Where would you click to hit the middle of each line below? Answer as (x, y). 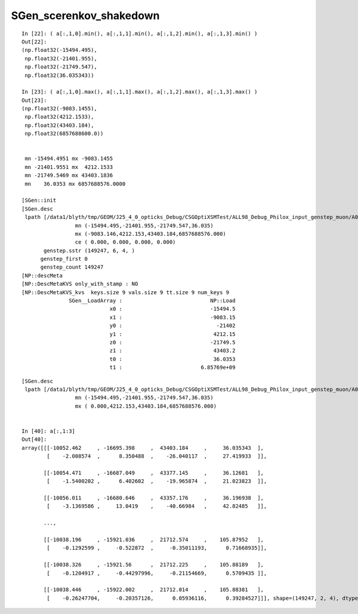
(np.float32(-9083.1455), (60, 109)
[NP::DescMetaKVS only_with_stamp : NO (80, 284)
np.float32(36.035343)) (59, 75)
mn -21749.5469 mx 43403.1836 (69, 175)
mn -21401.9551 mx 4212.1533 (69, 167)
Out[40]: (34, 439)
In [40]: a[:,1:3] (49, 431)
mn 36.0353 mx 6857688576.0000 (75, 184)
